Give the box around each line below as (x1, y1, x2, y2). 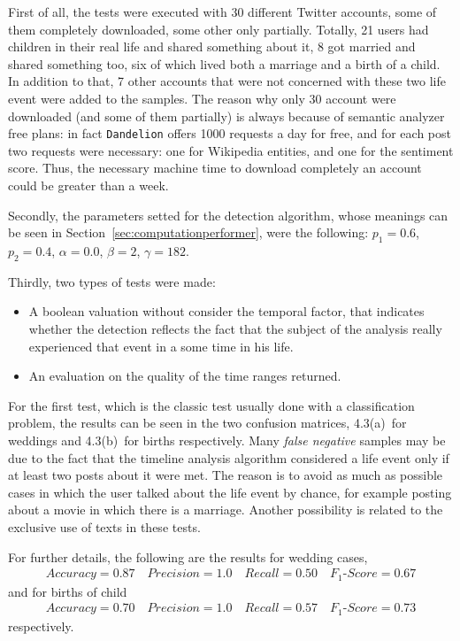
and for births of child (8, 582, 127, 600)
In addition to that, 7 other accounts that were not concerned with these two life (8, 72, 446, 90)
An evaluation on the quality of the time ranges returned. (28, 367, 341, 385)
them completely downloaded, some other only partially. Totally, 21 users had (8, 19, 429, 38)
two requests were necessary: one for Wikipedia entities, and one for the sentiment (8, 141, 454, 159)
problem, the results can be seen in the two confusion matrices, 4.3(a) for (8, 413, 407, 432)
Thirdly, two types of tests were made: (8, 272, 216, 290)
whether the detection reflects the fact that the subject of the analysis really (28, 319, 442, 337)
